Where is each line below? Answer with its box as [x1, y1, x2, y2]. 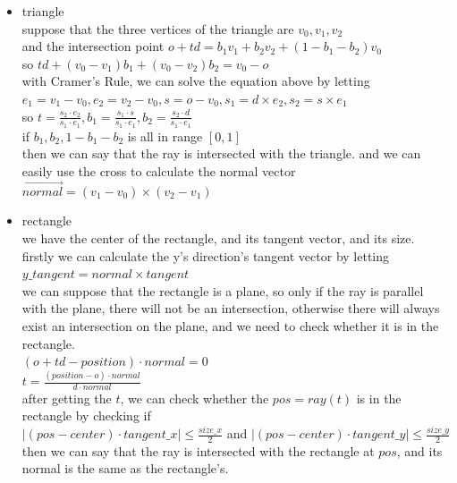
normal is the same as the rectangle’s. [21, 459, 229, 478]
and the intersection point [21, 37, 165, 55]
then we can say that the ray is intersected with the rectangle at [21, 441, 375, 460]
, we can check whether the [120, 388, 269, 407]
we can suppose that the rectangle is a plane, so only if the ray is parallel [21, 281, 424, 300]
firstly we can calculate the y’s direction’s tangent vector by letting [21, 246, 390, 265]
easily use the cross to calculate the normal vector [21, 161, 296, 180]
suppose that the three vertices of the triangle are [21, 19, 294, 38]
